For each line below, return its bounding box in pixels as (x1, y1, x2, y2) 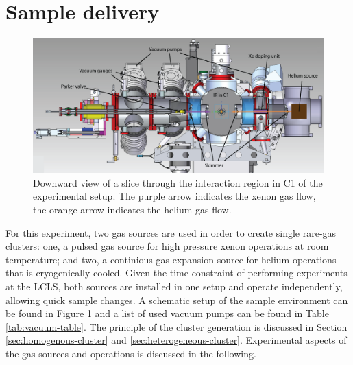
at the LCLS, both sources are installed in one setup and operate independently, (5, 279, 343, 293)
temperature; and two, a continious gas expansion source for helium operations (5, 252, 337, 266)
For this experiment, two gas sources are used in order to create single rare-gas (5, 225, 337, 239)
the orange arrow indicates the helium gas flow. (33, 202, 232, 216)
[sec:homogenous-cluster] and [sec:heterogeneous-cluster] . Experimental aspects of (5, 333, 347, 347)
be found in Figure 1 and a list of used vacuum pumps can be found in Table (5, 306, 329, 320)
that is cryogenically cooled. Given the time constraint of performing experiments (5, 266, 348, 280)
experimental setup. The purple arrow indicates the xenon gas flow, (33, 189, 316, 203)
